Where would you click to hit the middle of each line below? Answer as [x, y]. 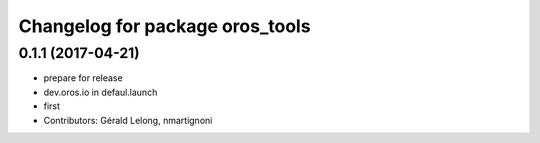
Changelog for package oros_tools [164, 26]
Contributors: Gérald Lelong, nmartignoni [128, 120]
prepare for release [83, 78]
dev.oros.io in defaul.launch [100, 92]
